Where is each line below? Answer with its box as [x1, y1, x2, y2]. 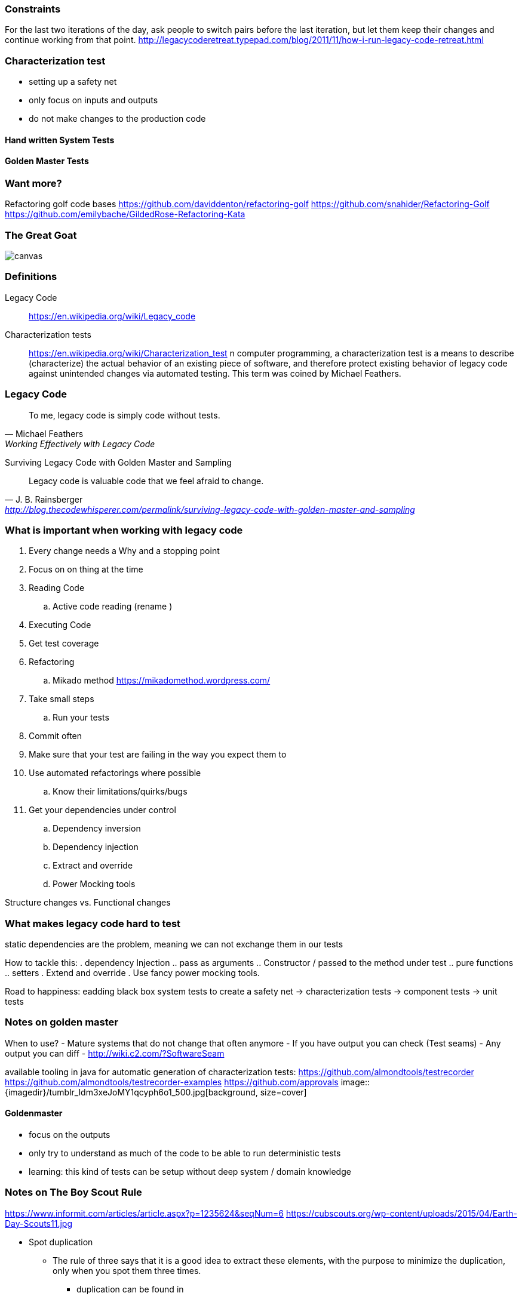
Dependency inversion [53, 823, 141, 834]
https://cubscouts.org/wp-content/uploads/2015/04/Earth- [285, 1208, 517, 1218]
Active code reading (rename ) [53, 601, 173, 612]
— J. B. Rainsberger [5, 494, 83, 504]
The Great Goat [5, 229, 77, 241]
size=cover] [260, 1086, 307, 1097]
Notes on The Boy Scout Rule [5, 1186, 142, 1199]
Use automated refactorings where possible [29, 768, 201, 778]
